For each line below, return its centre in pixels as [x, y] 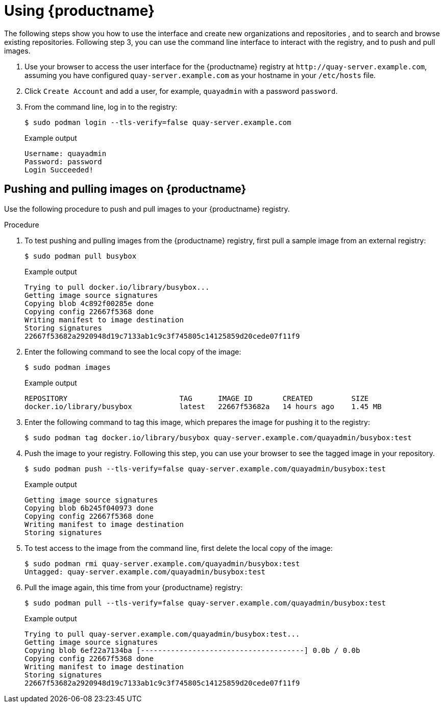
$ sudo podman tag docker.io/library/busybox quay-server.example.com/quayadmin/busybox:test [218, 437]
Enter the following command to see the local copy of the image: [133, 351]
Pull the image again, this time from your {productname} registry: [134, 587]
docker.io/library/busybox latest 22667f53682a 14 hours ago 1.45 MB [203, 406]
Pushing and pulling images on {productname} [125, 189]
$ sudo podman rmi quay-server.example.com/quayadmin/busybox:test [162, 563]
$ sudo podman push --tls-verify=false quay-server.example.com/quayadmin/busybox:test [205, 469]
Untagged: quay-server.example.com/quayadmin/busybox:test [145, 572]
